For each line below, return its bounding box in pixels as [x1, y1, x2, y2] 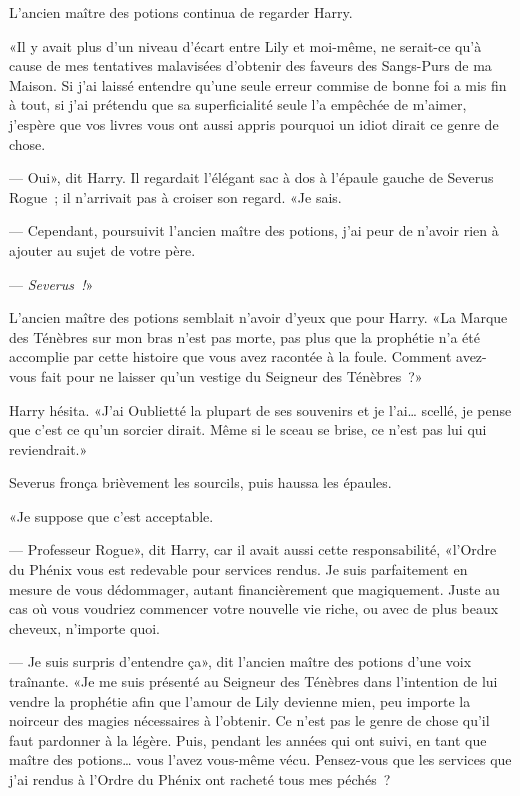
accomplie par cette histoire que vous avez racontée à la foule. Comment [9, 346, 452, 367]
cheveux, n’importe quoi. [9, 617, 160, 638]
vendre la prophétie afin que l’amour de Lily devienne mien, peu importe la [9, 690, 471, 711]
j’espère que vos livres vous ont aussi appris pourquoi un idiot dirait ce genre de [9, 113, 499, 134]
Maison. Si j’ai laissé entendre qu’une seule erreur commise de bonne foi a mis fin [9, 74, 507, 95]
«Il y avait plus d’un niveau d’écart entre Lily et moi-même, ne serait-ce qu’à [9, 35, 482, 56]
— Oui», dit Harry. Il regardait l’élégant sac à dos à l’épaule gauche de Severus [9, 167, 494, 188]
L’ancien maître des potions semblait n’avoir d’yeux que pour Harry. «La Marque [9, 307, 508, 328]
